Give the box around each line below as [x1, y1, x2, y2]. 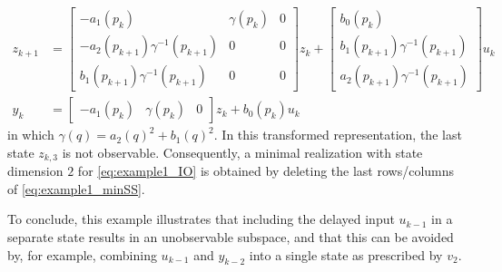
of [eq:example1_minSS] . [7, 179, 145, 198]
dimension [7, 161, 64, 180]
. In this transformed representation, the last [213, 125, 462, 144]
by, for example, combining [7, 245, 157, 264]
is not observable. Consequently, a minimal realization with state [62, 142, 423, 161]
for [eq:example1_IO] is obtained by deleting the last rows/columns [77, 161, 455, 180]
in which [7, 125, 54, 144]
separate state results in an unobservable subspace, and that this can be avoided [7, 227, 454, 246]
